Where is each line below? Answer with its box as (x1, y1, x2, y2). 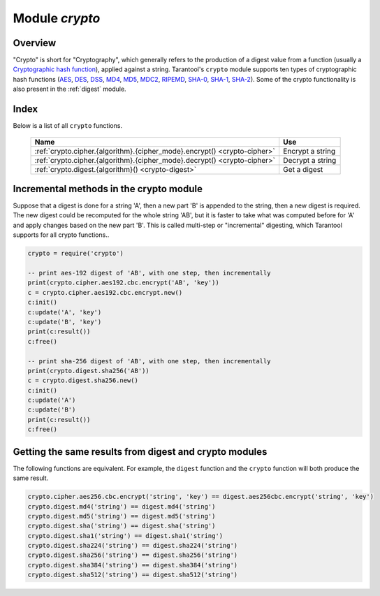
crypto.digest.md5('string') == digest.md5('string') (27, 512, 216, 520)
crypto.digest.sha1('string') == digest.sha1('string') (27, 532, 224, 539)
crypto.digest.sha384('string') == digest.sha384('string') (27, 561, 238, 569)
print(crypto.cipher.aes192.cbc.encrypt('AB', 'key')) (27, 279, 219, 286)
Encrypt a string (283, 146, 336, 156)
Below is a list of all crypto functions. (13, 122, 122, 130)
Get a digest (283, 164, 323, 174)
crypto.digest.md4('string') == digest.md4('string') (27, 502, 216, 510)
